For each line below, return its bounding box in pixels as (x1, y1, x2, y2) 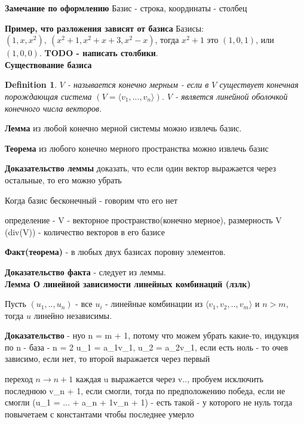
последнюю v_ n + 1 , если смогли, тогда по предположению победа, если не (5, 384, 285, 397)
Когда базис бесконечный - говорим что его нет (5, 193, 178, 206)
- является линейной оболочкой (175, 90, 288, 102)
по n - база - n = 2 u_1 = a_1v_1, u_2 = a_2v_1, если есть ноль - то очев (5, 340, 288, 353)
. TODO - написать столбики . (39, 47, 158, 59)
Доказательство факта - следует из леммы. (5, 265, 166, 278)
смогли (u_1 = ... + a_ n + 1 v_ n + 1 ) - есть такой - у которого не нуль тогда (5, 396, 293, 408)
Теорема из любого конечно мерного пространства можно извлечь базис (5, 142, 269, 154)
